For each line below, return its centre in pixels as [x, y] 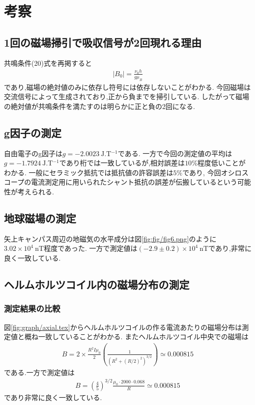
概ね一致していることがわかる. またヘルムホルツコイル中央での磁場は [136, 337]
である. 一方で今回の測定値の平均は [175, 153]
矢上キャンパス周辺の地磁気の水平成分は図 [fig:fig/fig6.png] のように [110, 238]
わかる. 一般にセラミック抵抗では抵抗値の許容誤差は [89, 172]
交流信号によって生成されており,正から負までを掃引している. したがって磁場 [127, 96]
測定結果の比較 [32, 309]
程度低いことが [221, 163]
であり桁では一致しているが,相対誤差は [122, 163]
